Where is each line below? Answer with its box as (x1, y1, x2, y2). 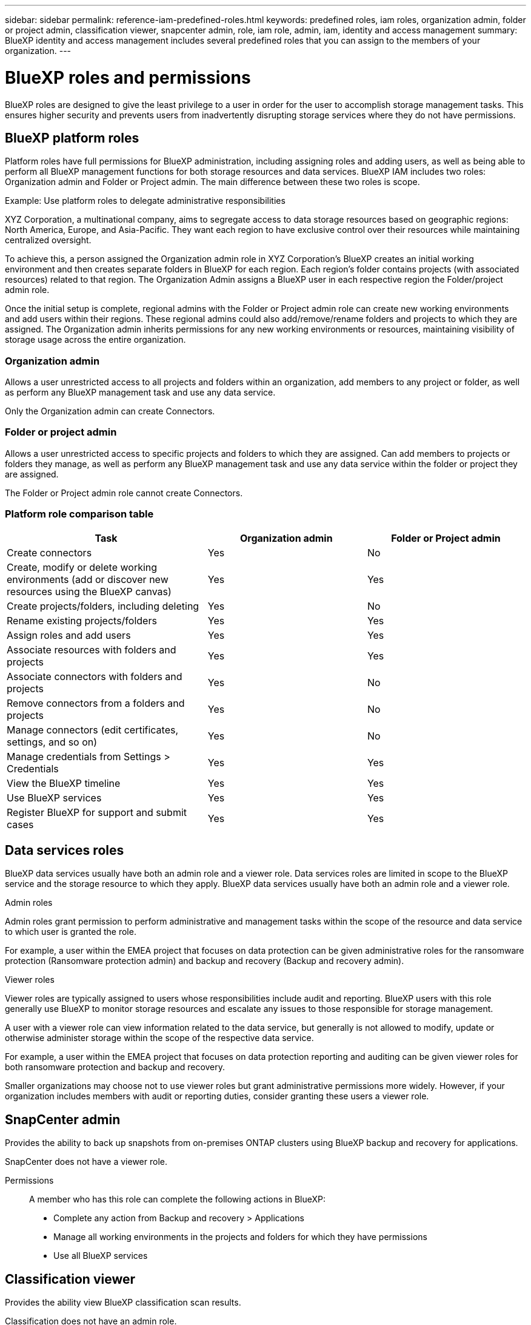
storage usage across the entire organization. (5, 334, 186, 345)
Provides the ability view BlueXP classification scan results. (5, 1297, 241, 1308)
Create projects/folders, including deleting (7, 599, 199, 612)
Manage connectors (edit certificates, (7, 723, 179, 736)
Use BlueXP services (7, 791, 102, 804)
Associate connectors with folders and (7, 670, 182, 683)
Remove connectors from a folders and (7, 696, 185, 709)
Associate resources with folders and (7, 643, 176, 656)
